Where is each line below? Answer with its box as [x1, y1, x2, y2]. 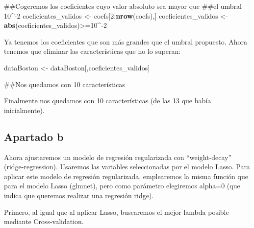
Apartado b [4, 129, 64, 144]
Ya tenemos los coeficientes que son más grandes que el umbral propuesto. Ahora [4, 36, 248, 46]
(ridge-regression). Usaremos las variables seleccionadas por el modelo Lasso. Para [4, 161, 250, 172]
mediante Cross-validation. [4, 216, 84, 227]
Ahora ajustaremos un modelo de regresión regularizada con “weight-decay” [4, 152, 232, 162]
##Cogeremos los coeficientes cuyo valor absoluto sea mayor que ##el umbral [4, 1, 242, 11]
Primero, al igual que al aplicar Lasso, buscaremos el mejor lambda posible [4, 206, 229, 217]
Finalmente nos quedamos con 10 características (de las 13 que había [4, 95, 211, 106]
